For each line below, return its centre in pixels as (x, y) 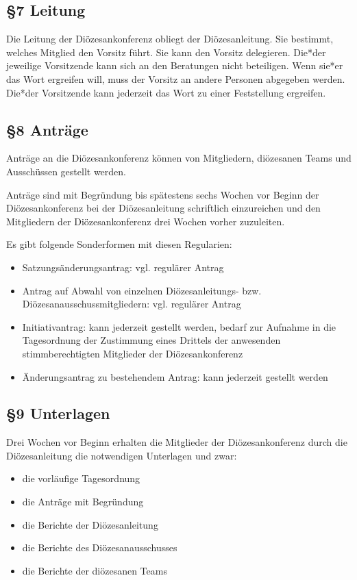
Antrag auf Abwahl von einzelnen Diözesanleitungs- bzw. (142, 290)
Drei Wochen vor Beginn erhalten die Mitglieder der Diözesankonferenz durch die (177, 442)
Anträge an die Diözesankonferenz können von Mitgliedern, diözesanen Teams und (179, 158)
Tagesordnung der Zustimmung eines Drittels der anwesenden (151, 340)
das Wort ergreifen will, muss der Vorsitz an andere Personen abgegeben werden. (176, 78)
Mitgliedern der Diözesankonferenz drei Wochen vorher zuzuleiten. (146, 221)
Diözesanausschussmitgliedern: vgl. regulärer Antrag (132, 304)
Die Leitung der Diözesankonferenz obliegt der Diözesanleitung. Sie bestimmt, (170, 39)
